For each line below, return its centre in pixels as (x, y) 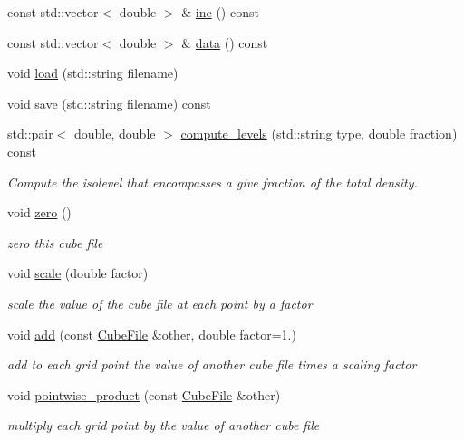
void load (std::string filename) (93, 73)
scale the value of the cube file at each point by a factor (160, 303)
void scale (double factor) (78, 273)
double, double (115, 134)
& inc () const (220, 12)
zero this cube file (55, 242)
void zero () (39, 212)
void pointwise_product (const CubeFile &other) (144, 394)
